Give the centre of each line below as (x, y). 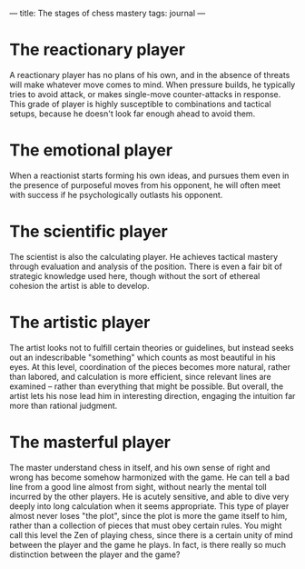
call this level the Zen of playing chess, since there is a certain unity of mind (151, 534)
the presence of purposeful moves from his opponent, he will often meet (145, 185)
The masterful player (90, 442)
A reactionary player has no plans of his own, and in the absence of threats (150, 75)
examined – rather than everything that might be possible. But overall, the (147, 386)
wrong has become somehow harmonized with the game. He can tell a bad (150, 477)
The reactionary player (98, 50)
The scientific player (89, 232)
